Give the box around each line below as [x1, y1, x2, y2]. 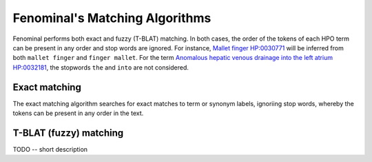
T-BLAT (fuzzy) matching [12, 127, 124, 139]
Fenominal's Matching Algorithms [12, 10, 211, 26]
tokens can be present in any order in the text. [12, 109, 144, 117]
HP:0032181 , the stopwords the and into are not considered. [12, 63, 189, 72]
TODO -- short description [12, 145, 88, 153]
